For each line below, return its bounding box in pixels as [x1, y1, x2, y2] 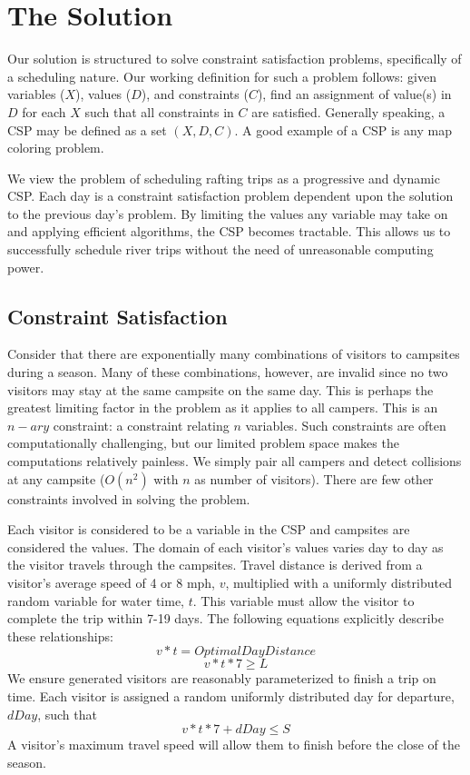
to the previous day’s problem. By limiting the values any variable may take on [7, 204, 448, 223]
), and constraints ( [141, 84, 249, 104]
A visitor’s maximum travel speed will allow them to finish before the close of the [7, 735, 461, 754]
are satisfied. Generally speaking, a [251, 102, 446, 121]
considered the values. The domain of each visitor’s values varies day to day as [7, 537, 444, 556]
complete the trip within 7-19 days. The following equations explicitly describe [7, 609, 444, 628]
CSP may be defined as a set [7, 120, 167, 139]
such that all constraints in [84, 102, 234, 121]
